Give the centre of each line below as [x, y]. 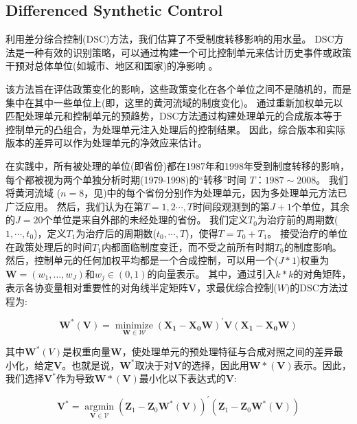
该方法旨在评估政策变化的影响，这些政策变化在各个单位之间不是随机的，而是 [178, 88]
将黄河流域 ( [33, 193]
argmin [100, 407]
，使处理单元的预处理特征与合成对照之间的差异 [228, 352]
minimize [134, 325]
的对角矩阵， [322, 273]
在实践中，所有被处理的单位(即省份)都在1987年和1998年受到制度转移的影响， [177, 165]
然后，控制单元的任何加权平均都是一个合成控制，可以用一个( [142, 260]
